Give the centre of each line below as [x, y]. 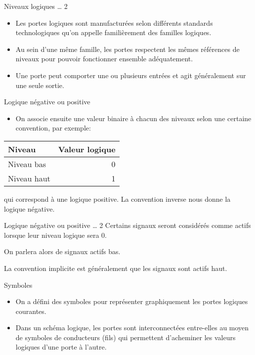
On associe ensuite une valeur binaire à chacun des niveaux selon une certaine [133, 118]
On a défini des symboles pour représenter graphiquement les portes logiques [132, 301]
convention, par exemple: [53, 128]
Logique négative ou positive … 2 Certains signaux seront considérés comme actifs [127, 225]
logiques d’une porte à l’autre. [61, 347]
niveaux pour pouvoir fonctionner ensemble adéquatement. [104, 59]
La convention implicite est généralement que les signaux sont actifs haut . [116, 268]
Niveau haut [29, 178]
